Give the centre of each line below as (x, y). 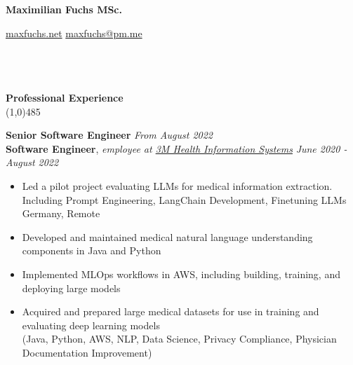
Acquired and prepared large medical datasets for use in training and (171, 311)
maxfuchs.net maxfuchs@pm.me (74, 33)
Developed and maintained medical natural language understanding (167, 236)
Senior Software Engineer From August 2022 (109, 135)
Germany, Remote (61, 213)
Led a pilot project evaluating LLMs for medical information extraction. (177, 185)
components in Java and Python (92, 250)
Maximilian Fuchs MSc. (64, 9)
